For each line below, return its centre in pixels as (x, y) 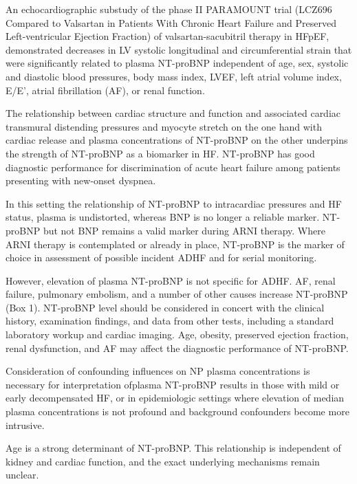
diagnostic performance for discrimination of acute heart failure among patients (173, 167)
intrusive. (25, 425)
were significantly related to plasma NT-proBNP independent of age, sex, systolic (177, 63)
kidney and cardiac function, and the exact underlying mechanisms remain (163, 461)
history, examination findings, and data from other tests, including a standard (170, 321)
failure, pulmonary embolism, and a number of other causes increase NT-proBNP (177, 294)
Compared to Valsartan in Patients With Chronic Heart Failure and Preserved (171, 22)
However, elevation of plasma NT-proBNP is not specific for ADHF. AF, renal (171, 280)
